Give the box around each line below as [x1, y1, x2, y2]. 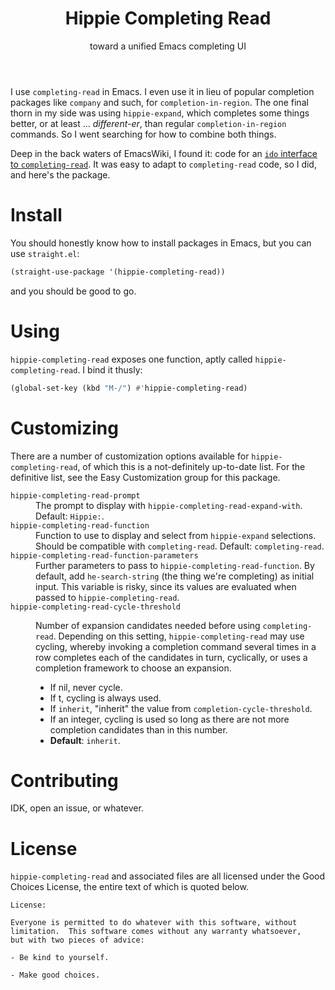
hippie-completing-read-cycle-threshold [10, 602, 182, 612]
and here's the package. [10, 168, 111, 181]
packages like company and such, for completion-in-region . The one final [10, 96, 309, 108]
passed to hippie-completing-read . [35, 591, 180, 603]
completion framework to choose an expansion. [35, 662, 232, 674]
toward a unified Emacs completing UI [89, 40, 247, 52]
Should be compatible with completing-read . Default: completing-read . [35, 540, 325, 552]
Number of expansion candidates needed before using [35, 619, 261, 631]
